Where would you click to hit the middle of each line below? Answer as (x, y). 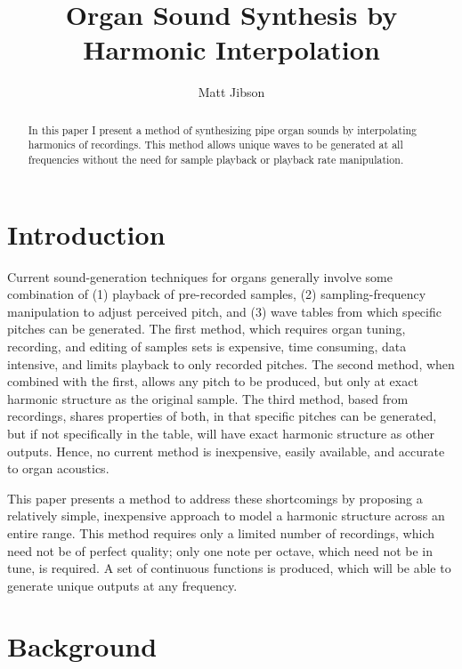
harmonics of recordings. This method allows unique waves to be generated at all (215, 145)
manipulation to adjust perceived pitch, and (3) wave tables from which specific (224, 311)
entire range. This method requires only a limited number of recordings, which (221, 532)
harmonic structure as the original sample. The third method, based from (208, 398)
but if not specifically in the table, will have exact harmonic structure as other (221, 433)
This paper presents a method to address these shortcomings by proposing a (215, 498)
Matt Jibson (231, 92)
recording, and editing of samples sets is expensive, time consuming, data (207, 346)
